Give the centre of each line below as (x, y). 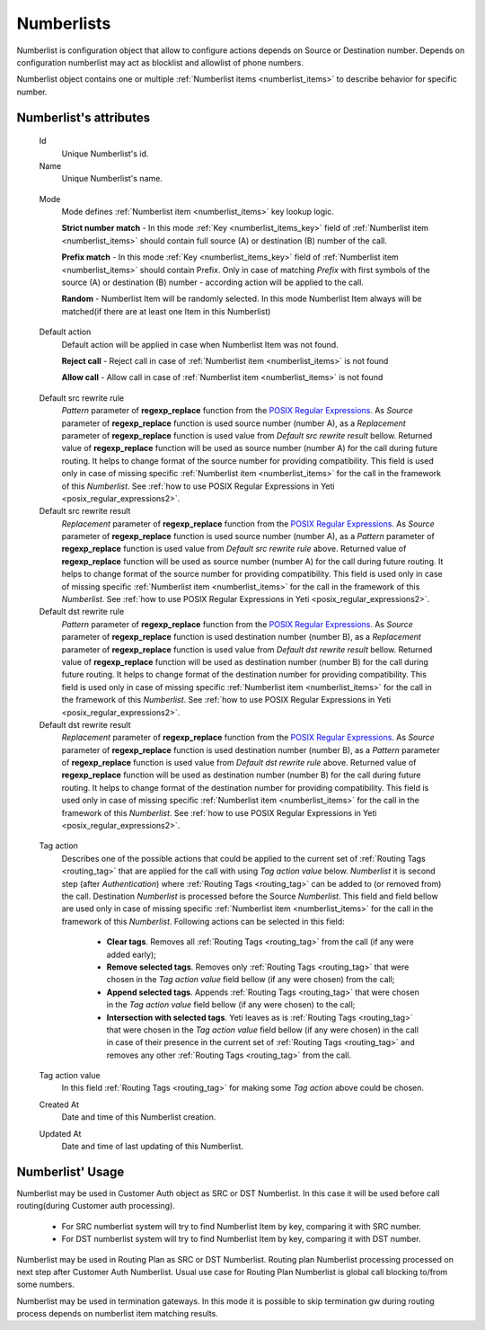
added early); (131, 954)
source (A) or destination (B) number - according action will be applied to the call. (212, 282)
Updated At (60, 1133)
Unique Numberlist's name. (112, 179)
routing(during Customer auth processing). (96, 1206)
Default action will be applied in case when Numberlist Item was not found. (200, 344)
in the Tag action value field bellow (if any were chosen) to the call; (231, 1005)
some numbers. (46, 1284)
